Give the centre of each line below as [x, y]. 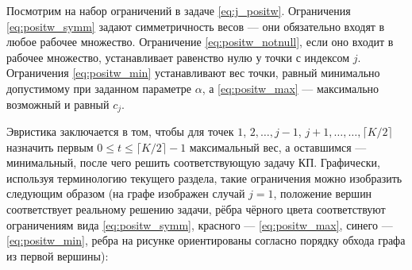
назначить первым [50, 147]
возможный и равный [58, 104]
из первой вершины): [58, 255]
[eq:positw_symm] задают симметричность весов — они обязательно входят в [196, 26]
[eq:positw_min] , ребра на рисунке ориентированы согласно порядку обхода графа [206, 240]
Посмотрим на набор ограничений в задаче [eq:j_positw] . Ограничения [179, 10]
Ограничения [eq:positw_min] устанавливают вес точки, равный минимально [193, 73]
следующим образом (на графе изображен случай [126, 193]
